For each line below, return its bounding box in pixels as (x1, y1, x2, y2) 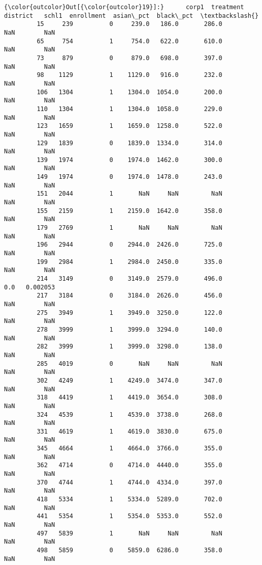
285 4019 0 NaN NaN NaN (37, 360, 222, 367)
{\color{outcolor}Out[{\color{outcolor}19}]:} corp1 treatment (4, 4, 244, 11)
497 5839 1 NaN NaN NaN (37, 529, 222, 537)
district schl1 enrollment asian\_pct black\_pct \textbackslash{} (4, 12, 259, 19)
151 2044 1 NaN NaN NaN (37, 190, 222, 198)
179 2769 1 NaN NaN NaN (37, 224, 222, 232)
